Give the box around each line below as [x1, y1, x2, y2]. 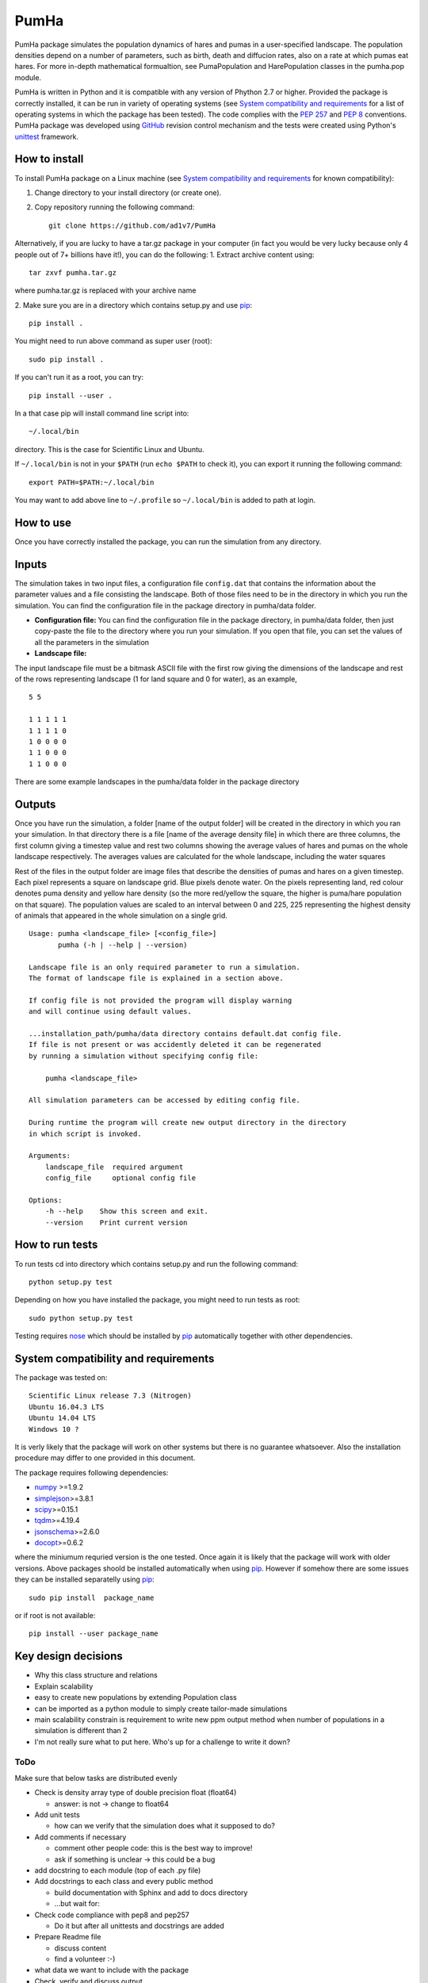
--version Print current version [44, 1218, 188, 1227]
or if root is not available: [14, 1611, 96, 1621]
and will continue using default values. [29, 1007, 192, 1016]
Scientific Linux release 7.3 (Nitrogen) [29, 1391, 192, 1400]
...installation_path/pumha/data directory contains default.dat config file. [29, 1030, 342, 1038]
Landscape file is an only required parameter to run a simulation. [29, 962, 300, 972]
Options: [29, 1195, 63, 1205]
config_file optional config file [44, 1174, 197, 1183]
